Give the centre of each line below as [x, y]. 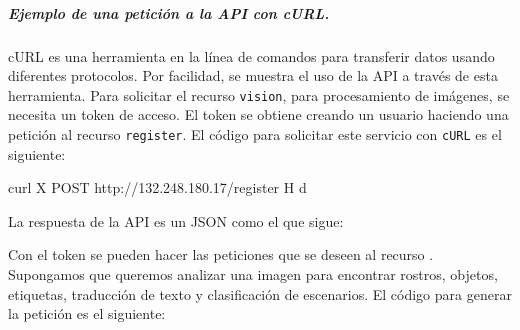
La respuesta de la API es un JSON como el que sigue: [176, 220]
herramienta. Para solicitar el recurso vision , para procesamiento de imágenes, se [259, 94]
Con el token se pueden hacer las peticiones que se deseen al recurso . [221, 254]
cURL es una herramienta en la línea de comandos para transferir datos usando [251, 55]
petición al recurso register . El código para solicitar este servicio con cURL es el [255, 134]
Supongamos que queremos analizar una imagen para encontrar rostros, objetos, [253, 274]
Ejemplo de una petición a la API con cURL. [169, 12]
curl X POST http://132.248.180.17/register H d [157, 187]
